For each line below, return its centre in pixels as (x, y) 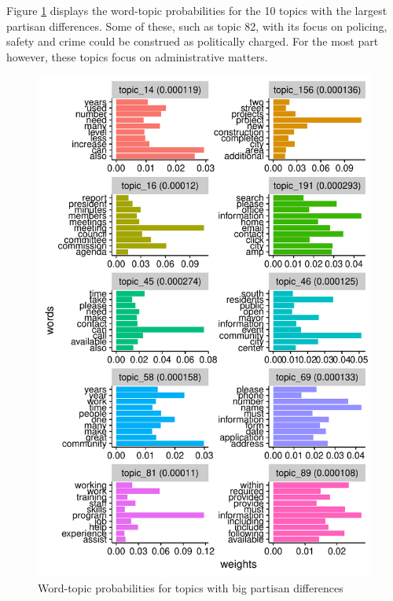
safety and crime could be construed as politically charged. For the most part (193, 41)
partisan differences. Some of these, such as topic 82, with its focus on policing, (197, 26)
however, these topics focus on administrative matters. (137, 56)
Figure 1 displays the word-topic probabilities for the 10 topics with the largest (197, 10)
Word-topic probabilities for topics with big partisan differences (191, 587)
